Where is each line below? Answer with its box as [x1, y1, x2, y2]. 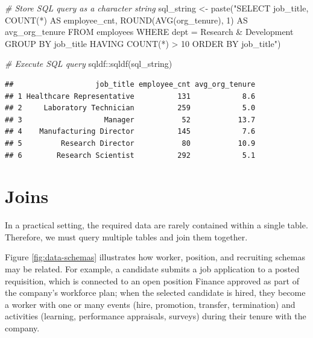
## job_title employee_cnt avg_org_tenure [5, 80, 256, 89]
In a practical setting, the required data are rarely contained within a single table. [5, 219, 308, 231]
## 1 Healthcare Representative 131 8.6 [5, 92, 256, 101]
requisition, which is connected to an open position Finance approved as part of [5, 274, 299, 287]
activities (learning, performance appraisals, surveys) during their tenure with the [5, 310, 306, 322]
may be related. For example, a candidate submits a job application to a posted [5, 263, 300, 275]
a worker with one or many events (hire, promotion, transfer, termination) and [5, 298, 296, 310]
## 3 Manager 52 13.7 [5, 115, 256, 124]
